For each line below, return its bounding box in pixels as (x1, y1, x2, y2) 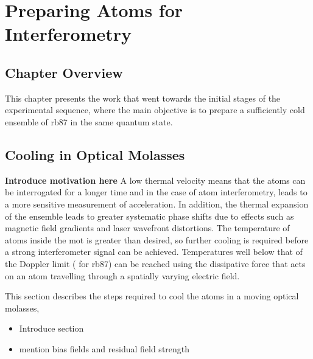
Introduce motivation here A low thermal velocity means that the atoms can (5, 173, 306, 186)
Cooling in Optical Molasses (5, 145, 185, 164)
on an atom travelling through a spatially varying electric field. (5, 269, 240, 282)
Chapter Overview (5, 63, 123, 82)
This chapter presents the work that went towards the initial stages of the (5, 91, 281, 104)
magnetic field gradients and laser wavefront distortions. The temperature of (5, 221, 290, 234)
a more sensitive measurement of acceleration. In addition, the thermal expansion (5, 197, 309, 210)
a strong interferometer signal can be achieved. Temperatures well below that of (5, 245, 303, 258)
